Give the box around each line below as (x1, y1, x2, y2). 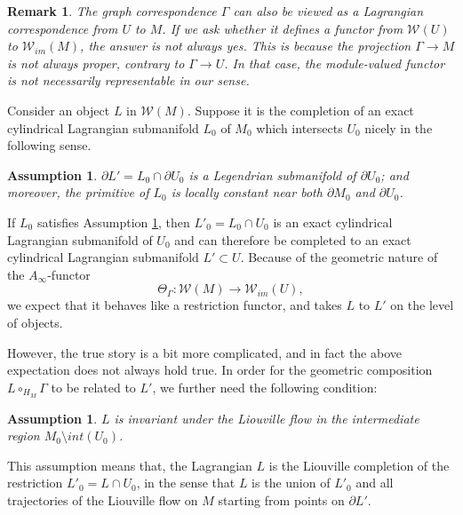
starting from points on (218, 490, 345, 509)
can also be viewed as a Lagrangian (233, 2, 424, 20)
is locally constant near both (171, 183, 323, 202)
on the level (390, 296, 454, 314)
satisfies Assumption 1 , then (36, 212, 190, 231)
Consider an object (7, 100, 110, 119)
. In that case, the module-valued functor (224, 53, 445, 72)
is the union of (251, 473, 331, 492)
